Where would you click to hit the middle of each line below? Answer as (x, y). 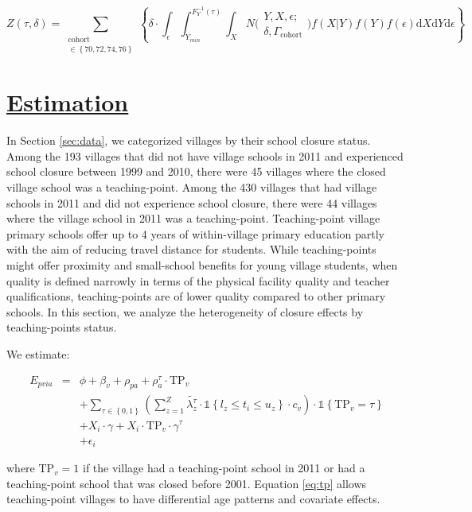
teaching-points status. (62, 327)
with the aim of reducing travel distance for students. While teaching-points (191, 249)
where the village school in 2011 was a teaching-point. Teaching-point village (193, 218)
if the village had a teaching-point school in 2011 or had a (224, 468)
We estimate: (38, 353)
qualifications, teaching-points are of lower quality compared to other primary (196, 296)
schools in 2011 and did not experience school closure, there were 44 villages (192, 202)
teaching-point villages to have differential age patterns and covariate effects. (193, 499)
